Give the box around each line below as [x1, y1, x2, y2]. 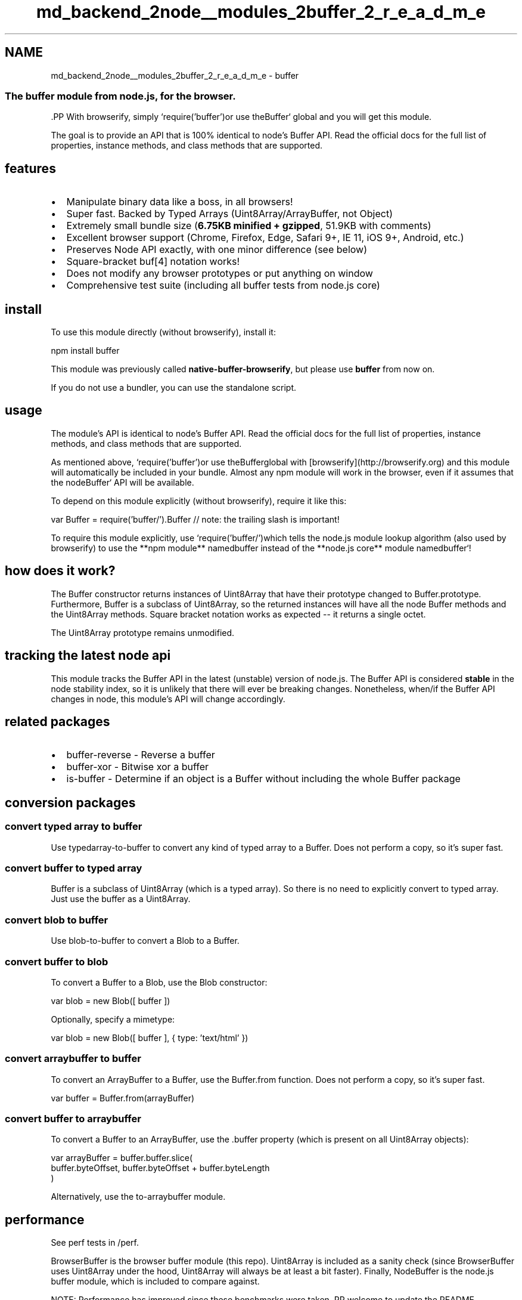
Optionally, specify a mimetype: [51, 1014, 175, 1024]
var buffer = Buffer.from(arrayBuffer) [51, 1092, 195, 1103]
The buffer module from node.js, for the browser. [5, 89, 236, 102]
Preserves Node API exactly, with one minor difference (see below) [66, 243, 367, 256]
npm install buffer [51, 345, 120, 356]
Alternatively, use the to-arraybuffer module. [51, 1191, 226, 1202]
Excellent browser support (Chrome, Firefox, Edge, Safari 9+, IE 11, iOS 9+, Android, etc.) [66, 231, 464, 244]
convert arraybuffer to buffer [5, 1052, 141, 1065]
